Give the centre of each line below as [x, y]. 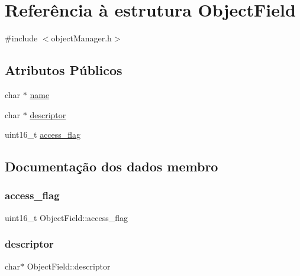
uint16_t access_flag [43, 134]
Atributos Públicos [64, 70]
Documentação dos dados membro [112, 166]
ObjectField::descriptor [69, 266]
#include [21, 38]
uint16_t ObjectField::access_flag [67, 217]
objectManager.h [81, 38]
